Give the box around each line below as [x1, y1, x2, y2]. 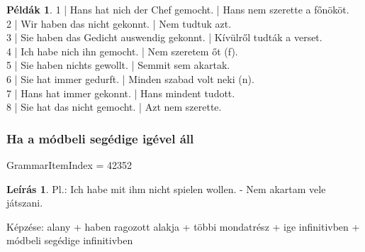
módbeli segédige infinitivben [6, 233, 133, 248]
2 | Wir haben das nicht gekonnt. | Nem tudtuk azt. [6, 16, 232, 31]
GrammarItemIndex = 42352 [6, 157, 133, 172]
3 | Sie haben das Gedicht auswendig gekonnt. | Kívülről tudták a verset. [6, 30, 322, 45]
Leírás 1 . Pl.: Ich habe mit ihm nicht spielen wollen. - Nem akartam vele [6, 181, 326, 196]
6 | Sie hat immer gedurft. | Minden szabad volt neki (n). [6, 71, 254, 86]
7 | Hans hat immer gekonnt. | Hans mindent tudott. [6, 85, 235, 100]
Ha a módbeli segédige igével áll [6, 129, 194, 147]
